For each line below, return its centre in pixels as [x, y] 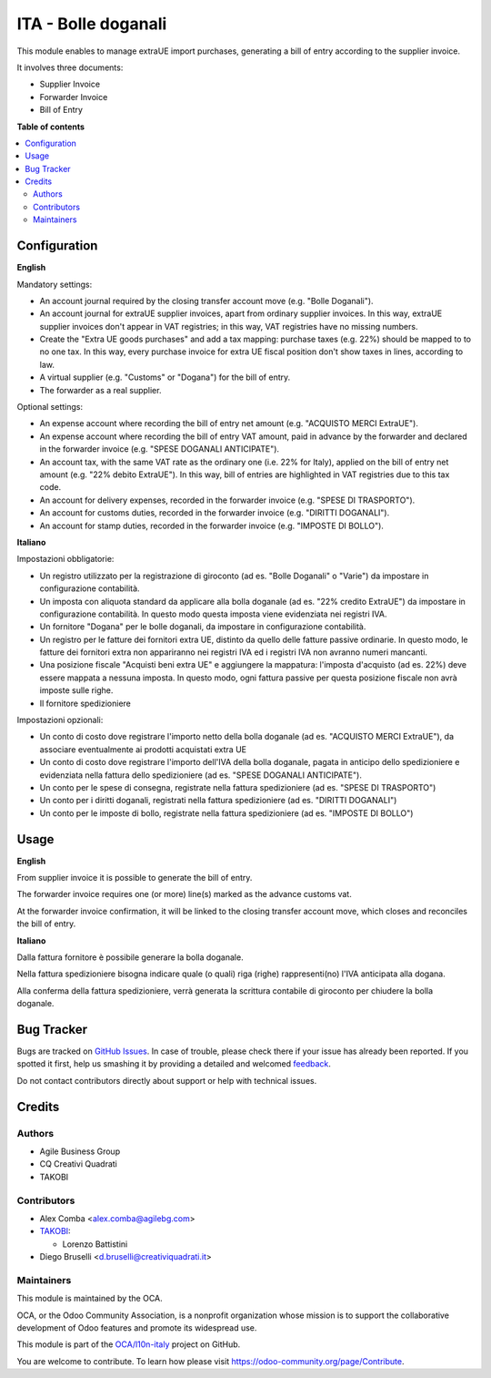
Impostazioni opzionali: [60, 720]
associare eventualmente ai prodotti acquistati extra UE [143, 749]
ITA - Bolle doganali [92, 24]
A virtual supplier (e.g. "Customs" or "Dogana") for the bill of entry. [165, 377]
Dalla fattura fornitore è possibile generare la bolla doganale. [130, 957]
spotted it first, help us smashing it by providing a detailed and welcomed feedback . [174, 1064]
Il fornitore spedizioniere [85, 703]
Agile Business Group [80, 1151]
